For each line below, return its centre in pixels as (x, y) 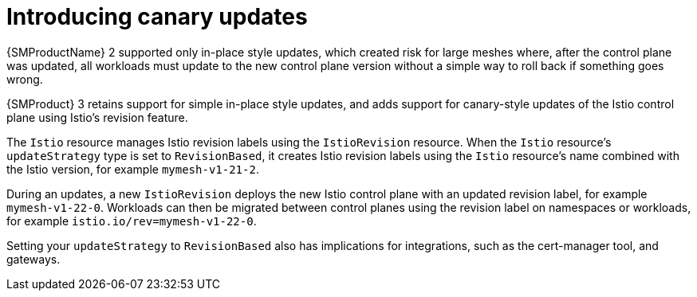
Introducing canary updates (157, 17)
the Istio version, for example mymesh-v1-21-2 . (133, 169)
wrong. (25, 79)
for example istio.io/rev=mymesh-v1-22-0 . (132, 221)
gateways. (33, 259)
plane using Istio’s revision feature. (97, 117)
